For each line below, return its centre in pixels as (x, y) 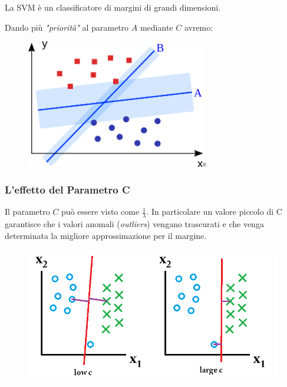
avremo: (199, 27)
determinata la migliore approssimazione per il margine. (106, 235)
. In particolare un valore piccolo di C (214, 211)
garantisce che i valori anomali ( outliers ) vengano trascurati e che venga (134, 224)
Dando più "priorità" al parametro (67, 27)
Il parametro (27, 211)
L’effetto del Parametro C (67, 190)
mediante (156, 27)
